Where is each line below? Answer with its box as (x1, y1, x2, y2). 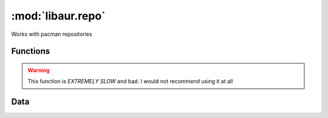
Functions (11, 46, 50, 57)
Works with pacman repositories (11, 30, 92, 38)
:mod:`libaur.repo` (11, 9, 106, 23)
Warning (27, 66, 50, 74)
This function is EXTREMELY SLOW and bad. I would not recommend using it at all (27, 78, 233, 85)
